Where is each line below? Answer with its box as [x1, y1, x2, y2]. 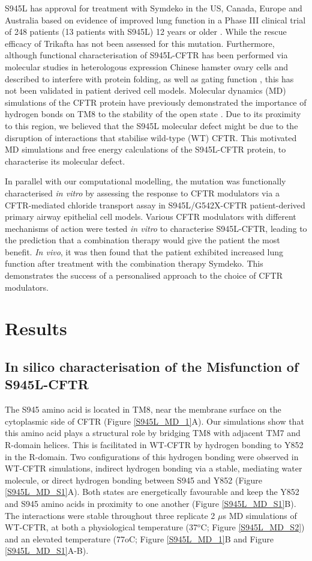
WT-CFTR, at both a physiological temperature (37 [5, 521, 197, 533]
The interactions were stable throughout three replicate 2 [5, 509, 215, 521]
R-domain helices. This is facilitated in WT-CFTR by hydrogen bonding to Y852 [5, 438, 304, 450]
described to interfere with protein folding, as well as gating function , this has [5, 72, 294, 85]
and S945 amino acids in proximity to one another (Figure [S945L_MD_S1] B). [5, 497, 296, 509]
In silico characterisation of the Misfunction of [5, 357, 299, 376]
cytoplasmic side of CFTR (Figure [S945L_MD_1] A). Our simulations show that [5, 414, 304, 427]
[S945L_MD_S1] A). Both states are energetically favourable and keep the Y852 [5, 485, 299, 498]
